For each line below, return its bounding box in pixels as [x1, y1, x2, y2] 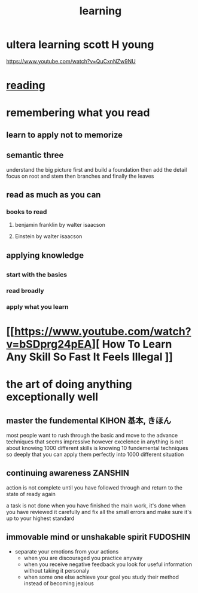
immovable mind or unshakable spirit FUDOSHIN [6, 532, 191, 542]
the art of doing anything [6, 378, 133, 391]
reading [6, 79, 46, 92]
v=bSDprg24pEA [6, 337, 92, 351]
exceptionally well [6, 390, 99, 404]
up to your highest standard [6, 515, 75, 522]
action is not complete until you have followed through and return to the [6, 483, 182, 491]
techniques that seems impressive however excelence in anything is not [6, 438, 184, 445]
